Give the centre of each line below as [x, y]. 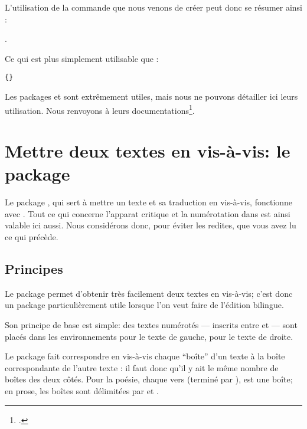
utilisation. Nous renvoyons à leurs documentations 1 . [100, 109]
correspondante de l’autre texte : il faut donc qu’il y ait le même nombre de [142, 367]
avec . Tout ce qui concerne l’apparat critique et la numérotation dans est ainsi [148, 213]
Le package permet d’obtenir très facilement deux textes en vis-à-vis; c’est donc [149, 293]
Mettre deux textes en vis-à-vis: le [148, 151]
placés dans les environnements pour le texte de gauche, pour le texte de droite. [149, 336]
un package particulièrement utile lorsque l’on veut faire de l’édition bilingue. [144, 305]
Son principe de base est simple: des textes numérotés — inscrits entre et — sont [151, 324]
